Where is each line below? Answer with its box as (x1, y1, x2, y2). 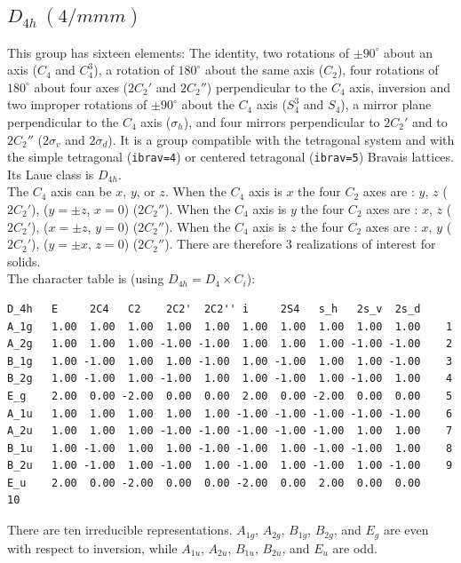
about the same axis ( (205, 60, 324, 79)
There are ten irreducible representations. (7, 520, 233, 539)
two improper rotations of (7, 95, 147, 114)
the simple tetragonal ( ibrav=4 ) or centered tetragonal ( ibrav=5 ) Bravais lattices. (7, 147, 454, 166)
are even (383, 520, 429, 539)
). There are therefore (164, 234, 282, 253)
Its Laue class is (7, 164, 94, 183)
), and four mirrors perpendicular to (183, 112, 380, 131)
